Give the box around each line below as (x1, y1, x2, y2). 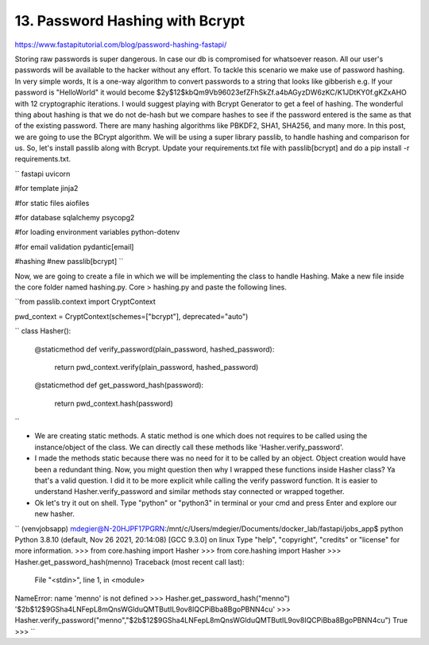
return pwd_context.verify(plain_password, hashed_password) (54, 362, 259, 371)
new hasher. (34, 509, 75, 519)
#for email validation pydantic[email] (14, 242, 134, 251)
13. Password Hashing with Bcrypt (14, 12, 245, 29)
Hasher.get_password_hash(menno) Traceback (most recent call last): (14, 557, 245, 566)
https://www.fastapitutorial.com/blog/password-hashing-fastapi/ (14, 40, 227, 49)
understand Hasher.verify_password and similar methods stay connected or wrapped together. (34, 487, 345, 496)
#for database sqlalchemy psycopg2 (14, 213, 135, 223)
